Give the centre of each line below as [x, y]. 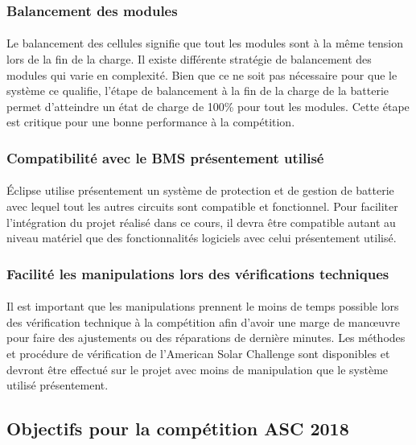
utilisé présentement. [58, 385]
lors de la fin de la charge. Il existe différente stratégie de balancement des [189, 59]
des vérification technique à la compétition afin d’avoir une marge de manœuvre [204, 321]
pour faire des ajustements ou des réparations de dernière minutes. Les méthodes [206, 338]
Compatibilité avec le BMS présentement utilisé [165, 157]
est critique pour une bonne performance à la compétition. [151, 122]
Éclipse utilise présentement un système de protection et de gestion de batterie [200, 190]
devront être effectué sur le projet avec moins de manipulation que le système [198, 369]
